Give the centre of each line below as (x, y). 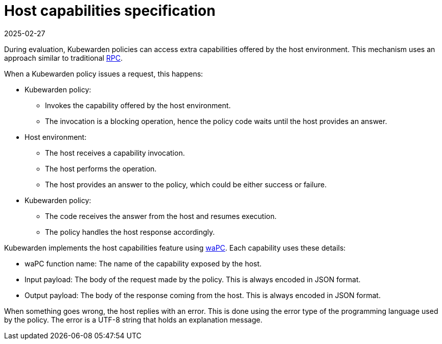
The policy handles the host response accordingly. (130, 232)
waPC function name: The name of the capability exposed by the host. (143, 263)
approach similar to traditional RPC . (64, 58)
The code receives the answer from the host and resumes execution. (161, 216)
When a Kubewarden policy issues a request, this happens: (104, 73)
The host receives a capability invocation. (115, 153)
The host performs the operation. (101, 168)
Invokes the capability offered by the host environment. (138, 105)
